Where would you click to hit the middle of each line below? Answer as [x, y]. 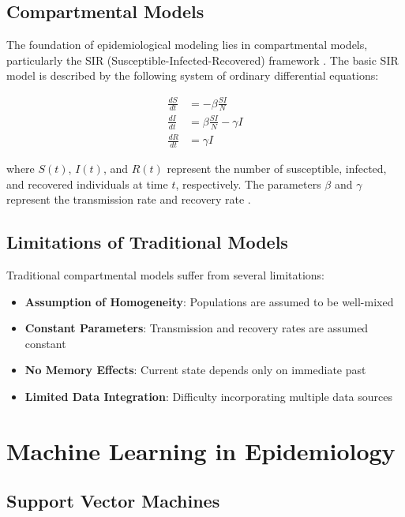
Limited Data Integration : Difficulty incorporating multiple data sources [208, 397]
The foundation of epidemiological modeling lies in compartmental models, [187, 45]
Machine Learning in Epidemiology [201, 450]
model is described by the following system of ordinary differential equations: [193, 75]
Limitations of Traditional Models [147, 242]
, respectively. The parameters [248, 184]
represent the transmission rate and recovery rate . [129, 199]
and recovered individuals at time [87, 184]
